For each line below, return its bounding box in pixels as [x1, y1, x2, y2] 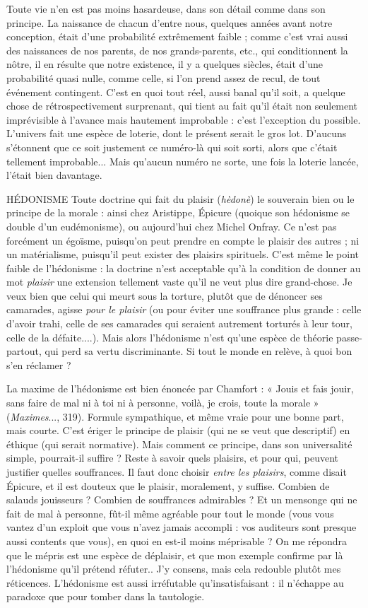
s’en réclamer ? [6, 357, 71, 372]
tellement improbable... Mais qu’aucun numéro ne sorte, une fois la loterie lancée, [6, 153, 359, 168]
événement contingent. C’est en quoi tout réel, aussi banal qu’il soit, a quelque [6, 84, 345, 99]
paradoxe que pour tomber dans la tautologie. [6, 589, 205, 604]
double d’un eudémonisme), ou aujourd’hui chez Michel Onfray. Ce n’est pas [6, 218, 337, 233]
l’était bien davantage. [6, 168, 102, 182]
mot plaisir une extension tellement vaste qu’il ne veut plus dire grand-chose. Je [6, 274, 352, 289]
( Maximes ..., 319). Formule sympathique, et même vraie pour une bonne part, [6, 409, 344, 423]
